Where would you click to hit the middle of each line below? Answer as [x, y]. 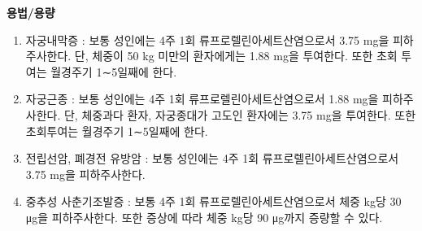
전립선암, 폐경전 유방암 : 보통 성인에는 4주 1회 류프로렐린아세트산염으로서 [212, 158]
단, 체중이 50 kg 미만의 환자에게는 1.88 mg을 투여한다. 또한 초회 [236, 56]
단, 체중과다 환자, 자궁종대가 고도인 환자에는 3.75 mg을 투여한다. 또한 [240, 114]
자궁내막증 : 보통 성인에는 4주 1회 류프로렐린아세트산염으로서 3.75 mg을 [207, 39]
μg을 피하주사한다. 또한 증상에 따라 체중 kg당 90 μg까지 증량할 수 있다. [204, 217]
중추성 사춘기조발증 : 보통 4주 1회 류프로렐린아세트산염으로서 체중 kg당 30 [213, 201]
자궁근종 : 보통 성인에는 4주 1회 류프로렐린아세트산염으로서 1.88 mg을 [202, 99]
